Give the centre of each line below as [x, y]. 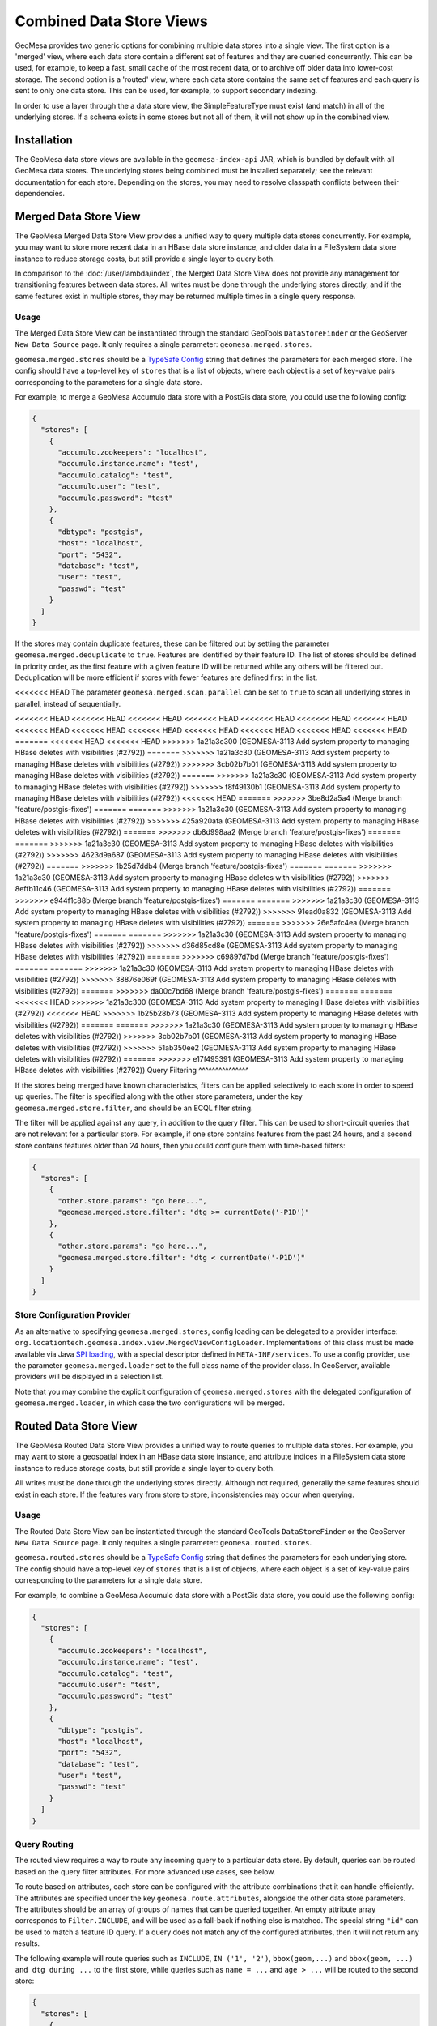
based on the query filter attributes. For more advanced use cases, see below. [145, 1871]
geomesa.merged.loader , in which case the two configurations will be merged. [150, 1403]
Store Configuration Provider [73, 1315]
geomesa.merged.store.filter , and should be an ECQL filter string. [134, 1108]
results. [28, 1943]
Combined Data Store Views [111, 21]
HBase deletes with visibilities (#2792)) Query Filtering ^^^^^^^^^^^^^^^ [132, 1071]
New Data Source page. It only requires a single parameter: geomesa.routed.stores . [163, 1543]
